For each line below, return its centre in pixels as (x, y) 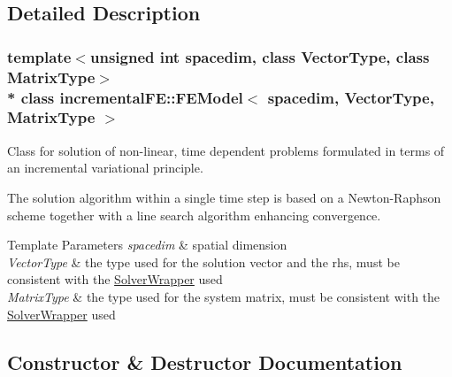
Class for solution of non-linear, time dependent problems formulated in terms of (226, 150)
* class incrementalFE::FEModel (125, 97)
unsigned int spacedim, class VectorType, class (260, 56)
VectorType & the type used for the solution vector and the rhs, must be (203, 262)
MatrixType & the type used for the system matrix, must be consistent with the (224, 296)
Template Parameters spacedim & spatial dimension (147, 245)
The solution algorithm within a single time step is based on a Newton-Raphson (224, 197)
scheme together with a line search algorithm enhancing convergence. (194, 215)
